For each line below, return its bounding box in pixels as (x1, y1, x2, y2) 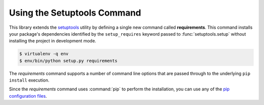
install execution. (9, 77, 50, 83)
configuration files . (9, 93, 47, 99)
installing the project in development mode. (9, 38, 96, 44)
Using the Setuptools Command (9, 7, 141, 18)
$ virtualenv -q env (19, 51, 68, 57)
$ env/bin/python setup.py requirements (19, 58, 117, 63)
